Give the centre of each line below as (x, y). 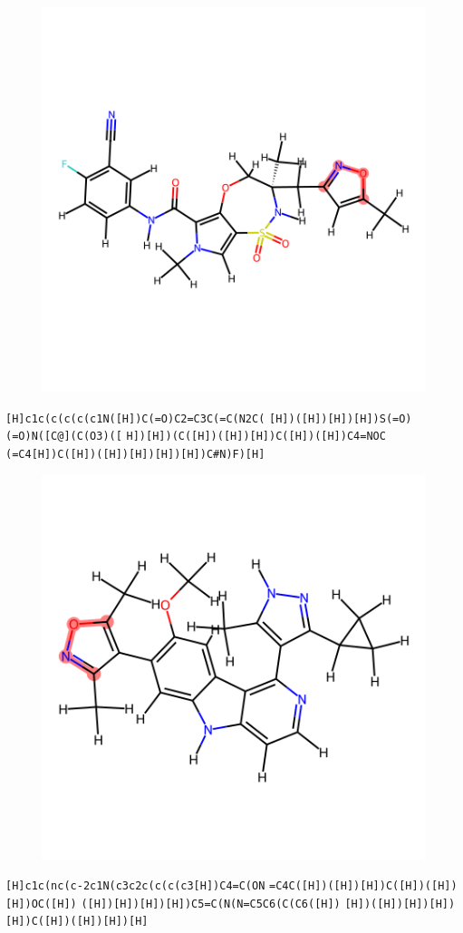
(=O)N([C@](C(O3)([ (64, 437)
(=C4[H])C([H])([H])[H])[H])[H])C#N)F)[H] (135, 454)
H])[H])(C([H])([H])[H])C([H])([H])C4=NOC (256, 437)
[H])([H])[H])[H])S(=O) (341, 418)
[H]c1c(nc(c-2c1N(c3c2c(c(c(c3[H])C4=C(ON (135, 886)
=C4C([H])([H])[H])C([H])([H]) (363, 886)
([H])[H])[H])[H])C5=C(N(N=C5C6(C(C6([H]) (211, 904)
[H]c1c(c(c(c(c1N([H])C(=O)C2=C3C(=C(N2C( (135, 418)
